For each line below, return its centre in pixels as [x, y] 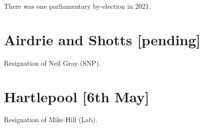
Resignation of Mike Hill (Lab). [51, 119]
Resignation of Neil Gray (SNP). [52, 63]
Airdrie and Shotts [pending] [102, 39]
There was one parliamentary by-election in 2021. [77, 6]
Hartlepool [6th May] [77, 96]
